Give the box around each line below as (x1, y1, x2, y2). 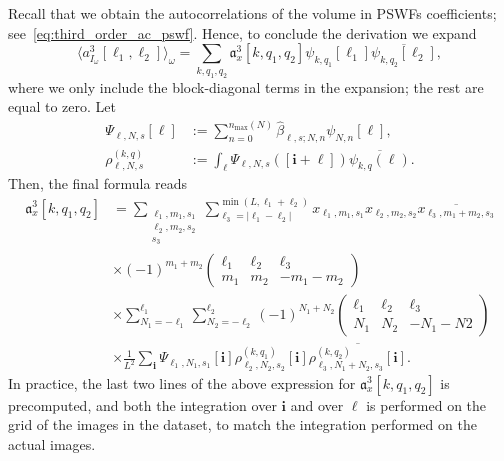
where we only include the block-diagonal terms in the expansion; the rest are (8, 76, 484, 97)
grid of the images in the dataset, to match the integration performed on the (8, 414, 477, 435)
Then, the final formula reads (8, 173, 188, 194)
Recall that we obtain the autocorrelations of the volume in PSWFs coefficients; (8, 3, 497, 23)
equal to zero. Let (8, 96, 116, 117)
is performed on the (366, 394, 487, 415)
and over (290, 394, 344, 415)
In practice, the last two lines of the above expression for (8, 372, 356, 393)
